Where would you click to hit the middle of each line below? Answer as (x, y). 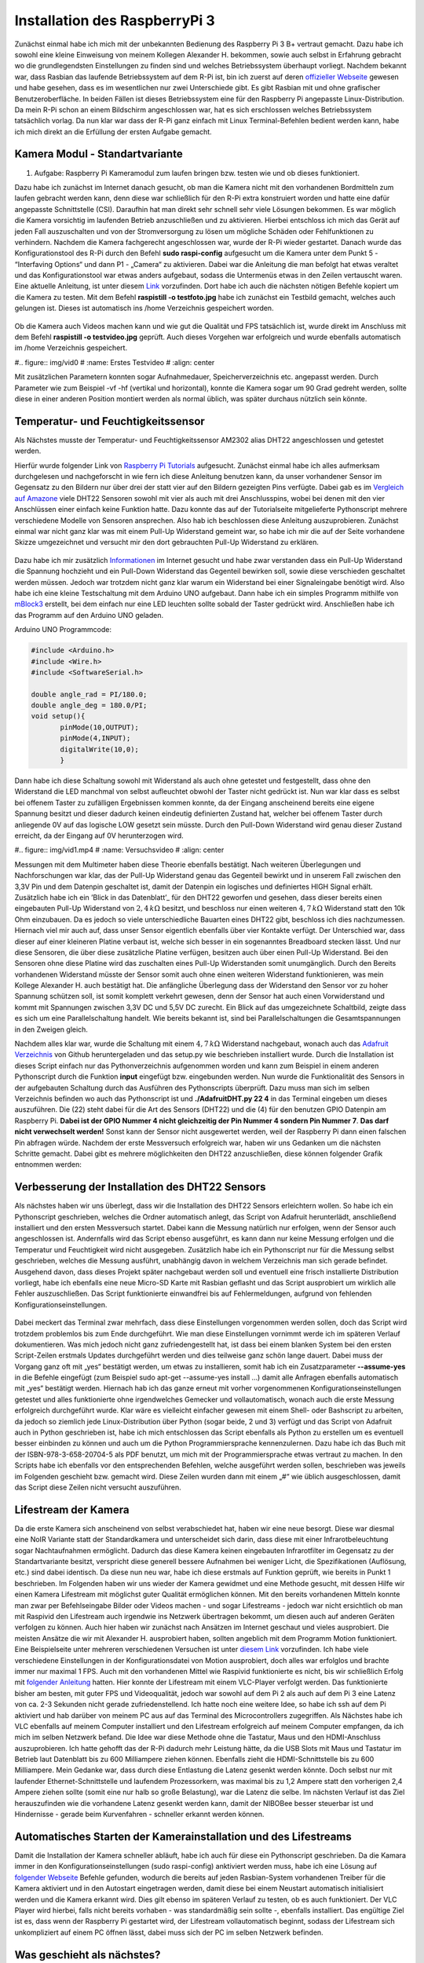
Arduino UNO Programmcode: (63, 630)
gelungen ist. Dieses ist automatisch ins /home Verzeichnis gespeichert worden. (144, 308)
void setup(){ (58, 716)
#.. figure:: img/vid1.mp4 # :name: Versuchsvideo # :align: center (119, 850)
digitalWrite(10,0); (99, 749)
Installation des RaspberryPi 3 (115, 20)
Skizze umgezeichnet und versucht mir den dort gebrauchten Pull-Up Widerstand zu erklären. (167, 543)
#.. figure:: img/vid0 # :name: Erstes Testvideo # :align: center (115, 362)
